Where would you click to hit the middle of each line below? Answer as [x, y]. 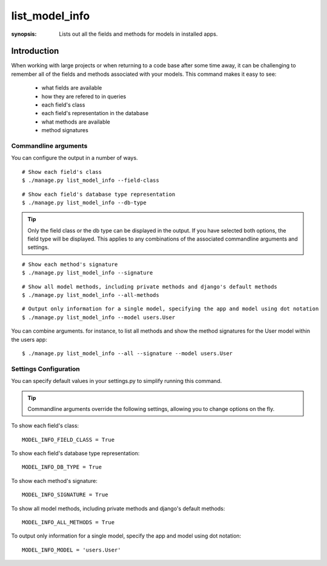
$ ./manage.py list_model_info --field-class [91, 181]
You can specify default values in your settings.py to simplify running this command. [117, 381]
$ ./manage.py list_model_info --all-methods [91, 295]
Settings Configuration [45, 368]
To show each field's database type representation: [75, 453]
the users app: [29, 339]
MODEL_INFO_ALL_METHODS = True [68, 522]
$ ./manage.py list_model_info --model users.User [99, 317]
